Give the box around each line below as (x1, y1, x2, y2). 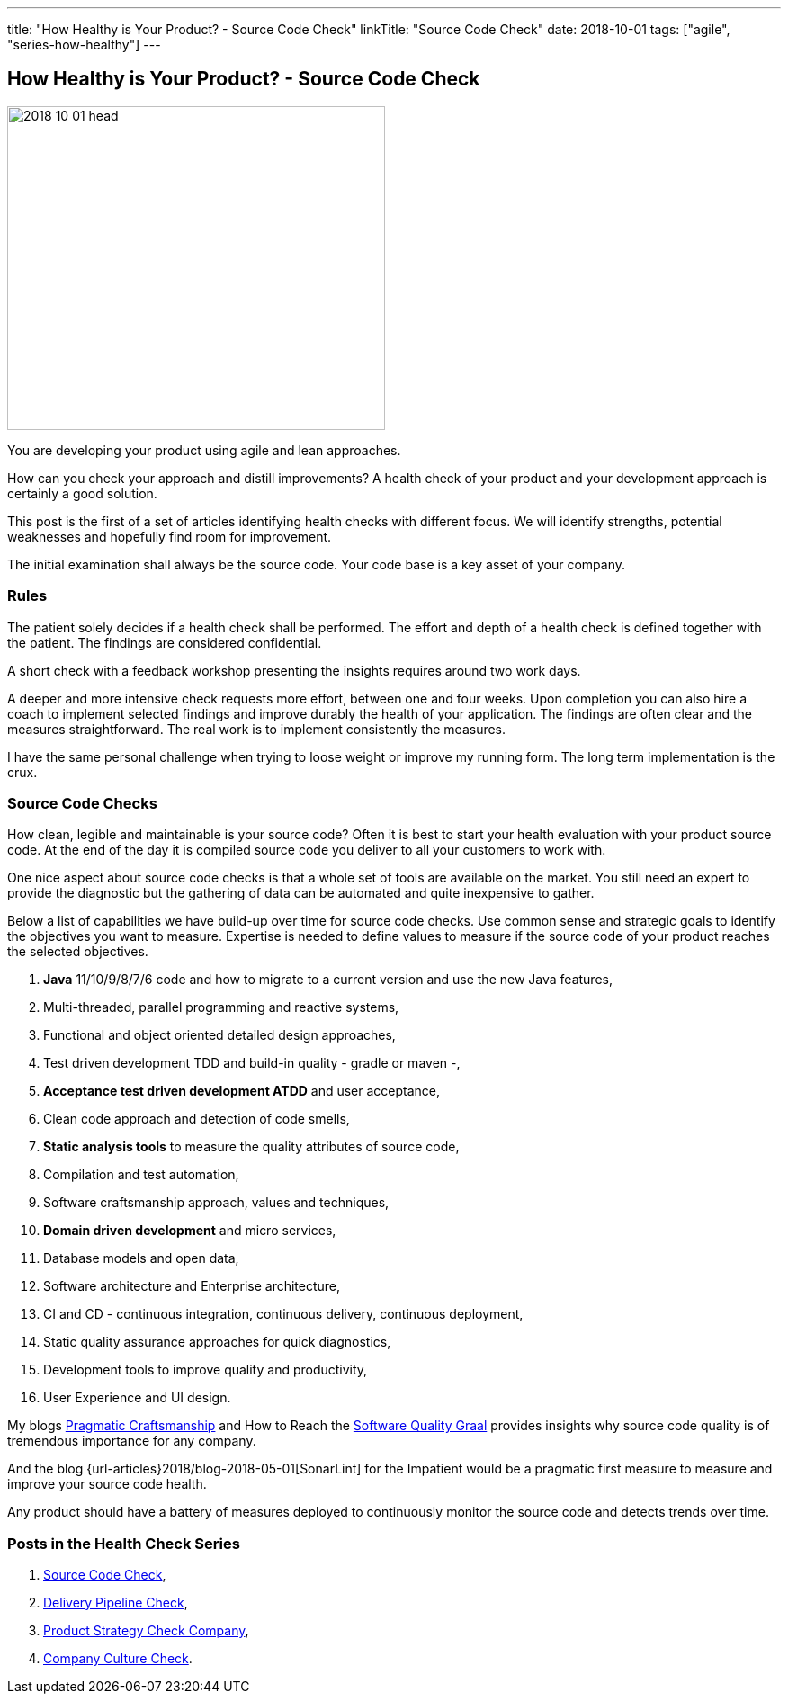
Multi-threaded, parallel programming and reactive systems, (43, 999, 399, 1016)
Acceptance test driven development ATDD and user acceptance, (43, 1083, 441, 1099)
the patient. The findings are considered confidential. (7, 634, 322, 650)
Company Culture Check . (43, 1651, 193, 1667)
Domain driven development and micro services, (43, 1222, 336, 1239)
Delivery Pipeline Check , (43, 1595, 188, 1611)
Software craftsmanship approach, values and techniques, (43, 1195, 390, 1211)
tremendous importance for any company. (7, 1433, 256, 1449)
